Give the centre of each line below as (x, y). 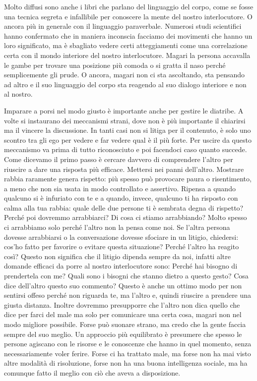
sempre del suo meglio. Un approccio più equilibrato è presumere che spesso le (123, 334)
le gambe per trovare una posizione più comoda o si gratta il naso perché (115, 65)
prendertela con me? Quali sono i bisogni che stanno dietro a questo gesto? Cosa (126, 276)
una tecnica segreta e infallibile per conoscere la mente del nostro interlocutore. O (128, 16)
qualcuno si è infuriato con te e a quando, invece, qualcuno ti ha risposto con (121, 198)
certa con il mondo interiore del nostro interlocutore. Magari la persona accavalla (127, 55)
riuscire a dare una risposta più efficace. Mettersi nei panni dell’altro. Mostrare (124, 169)
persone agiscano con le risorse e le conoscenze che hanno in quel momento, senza (128, 344)
